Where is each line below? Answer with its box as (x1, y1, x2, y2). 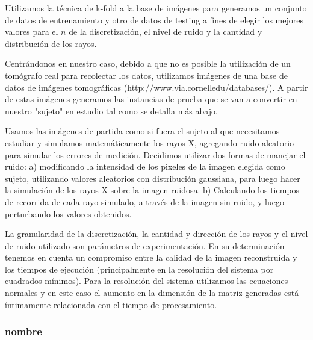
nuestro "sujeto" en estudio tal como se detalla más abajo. (5, 104, 218, 117)
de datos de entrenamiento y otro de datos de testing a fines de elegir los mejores (5, 13, 303, 26)
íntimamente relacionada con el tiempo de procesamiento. (5, 298, 217, 311)
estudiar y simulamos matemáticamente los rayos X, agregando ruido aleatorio (5, 136, 294, 149)
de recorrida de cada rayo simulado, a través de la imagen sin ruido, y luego (5, 195, 285, 208)
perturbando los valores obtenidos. (5, 207, 132, 220)
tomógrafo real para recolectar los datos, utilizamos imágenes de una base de (5, 69, 288, 81)
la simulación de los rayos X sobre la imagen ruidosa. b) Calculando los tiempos (5, 184, 300, 196)
